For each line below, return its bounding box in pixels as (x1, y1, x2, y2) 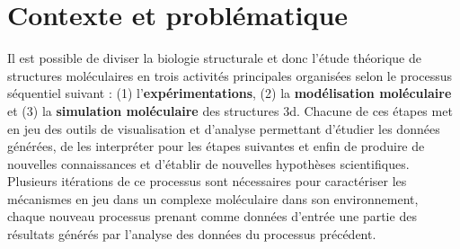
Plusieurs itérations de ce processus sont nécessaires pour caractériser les (7, 172, 407, 191)
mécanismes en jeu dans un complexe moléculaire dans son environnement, (7, 189, 419, 208)
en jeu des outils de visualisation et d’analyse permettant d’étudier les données (7, 119, 440, 138)
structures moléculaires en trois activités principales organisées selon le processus (7, 66, 453, 84)
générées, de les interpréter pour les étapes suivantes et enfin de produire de (7, 137, 425, 156)
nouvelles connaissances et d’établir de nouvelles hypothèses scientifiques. (7, 154, 410, 173)
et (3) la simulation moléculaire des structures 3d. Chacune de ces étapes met (7, 101, 453, 120)
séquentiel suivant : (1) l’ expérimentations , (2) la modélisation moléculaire (7, 84, 452, 102)
